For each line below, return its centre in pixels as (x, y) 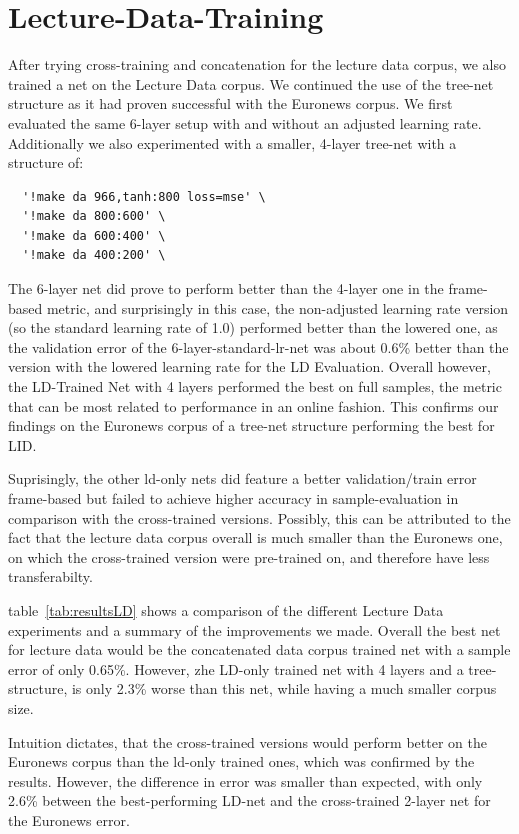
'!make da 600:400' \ (94, 235)
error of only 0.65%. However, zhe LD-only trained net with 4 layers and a (236, 668)
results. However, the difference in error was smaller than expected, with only (245, 780)
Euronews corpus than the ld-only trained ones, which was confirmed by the (241, 761)
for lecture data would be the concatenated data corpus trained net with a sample (259, 649)
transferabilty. (50, 576)
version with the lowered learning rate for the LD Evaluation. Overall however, (249, 366)
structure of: (46, 162)
